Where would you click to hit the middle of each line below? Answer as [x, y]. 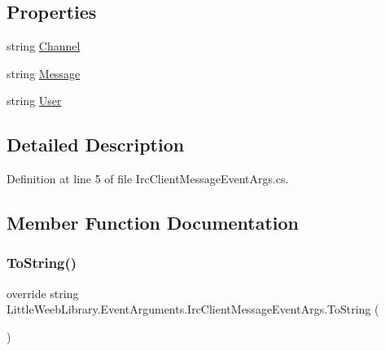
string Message [44, 73]
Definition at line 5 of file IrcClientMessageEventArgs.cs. [148, 179]
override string [43, 293]
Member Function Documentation [153, 223]
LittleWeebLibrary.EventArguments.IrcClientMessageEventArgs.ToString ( [193, 309]
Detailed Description [96, 145]
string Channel [44, 46]
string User [34, 101]
